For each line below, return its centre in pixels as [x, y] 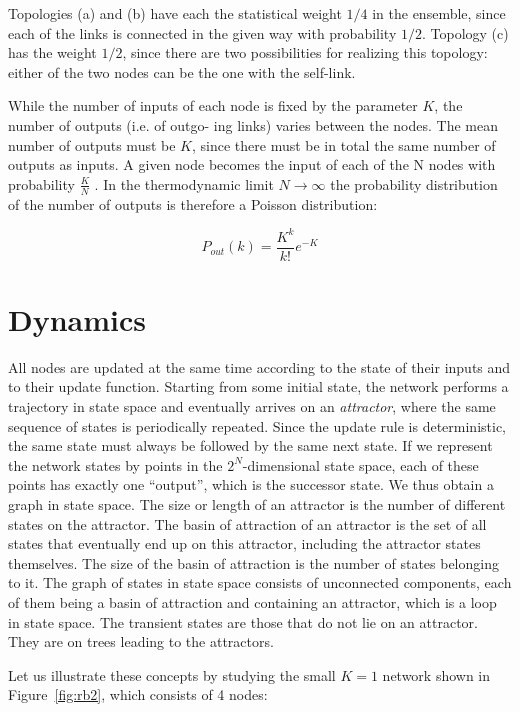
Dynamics [77, 318]
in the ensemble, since [439, 13]
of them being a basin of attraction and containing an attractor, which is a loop [252, 601]
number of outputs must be [92, 144]
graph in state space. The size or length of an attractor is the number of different [257, 504]
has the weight [52, 52]
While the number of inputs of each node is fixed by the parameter [213, 105]
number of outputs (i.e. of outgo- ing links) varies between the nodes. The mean [253, 124]
